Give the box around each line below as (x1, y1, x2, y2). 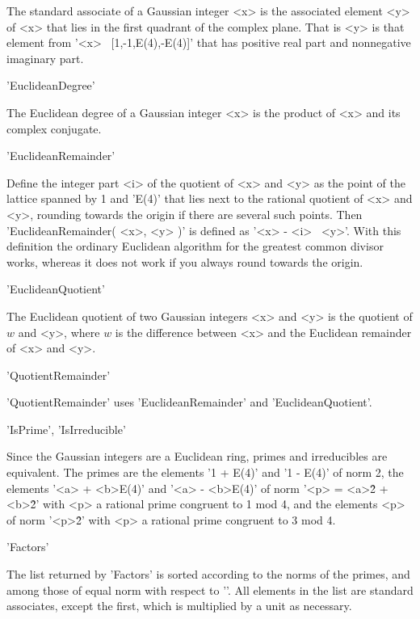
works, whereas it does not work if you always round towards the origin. (6, 253, 363, 270)
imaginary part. (6, 49, 84, 66)
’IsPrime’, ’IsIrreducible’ (6, 420, 126, 437)
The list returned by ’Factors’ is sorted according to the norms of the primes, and (6, 566, 410, 583)
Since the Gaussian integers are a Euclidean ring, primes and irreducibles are (6, 448, 388, 465)
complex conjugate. (6, 120, 102, 137)
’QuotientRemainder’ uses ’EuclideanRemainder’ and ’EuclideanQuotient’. (6, 394, 372, 411)
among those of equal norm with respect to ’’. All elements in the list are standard (6, 581, 414, 598)
